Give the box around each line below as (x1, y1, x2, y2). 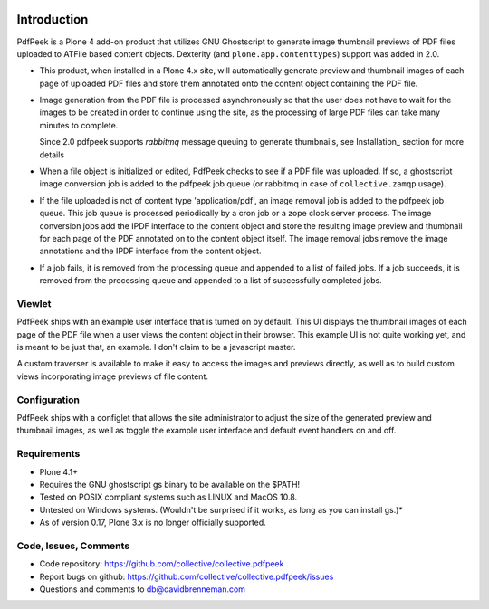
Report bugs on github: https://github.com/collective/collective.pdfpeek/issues (39, 571, 334, 582)
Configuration (16, 394, 81, 406)
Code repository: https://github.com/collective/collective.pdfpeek (39, 558, 284, 569)
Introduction (16, 12, 89, 27)
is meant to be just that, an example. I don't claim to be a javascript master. (16, 342, 296, 353)
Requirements (16, 448, 81, 461)
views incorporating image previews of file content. (16, 371, 208, 382)
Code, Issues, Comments (16, 539, 130, 552)
